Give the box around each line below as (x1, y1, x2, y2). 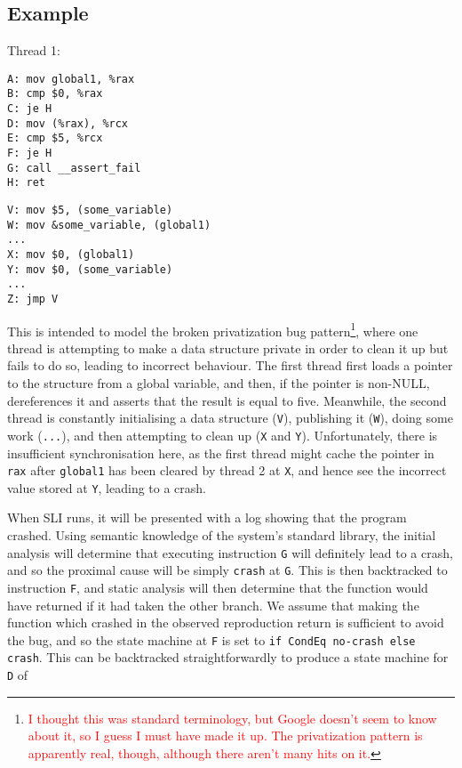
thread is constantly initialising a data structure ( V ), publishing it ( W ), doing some (7, 408, 453, 427)
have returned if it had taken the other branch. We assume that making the (7, 595, 419, 614)
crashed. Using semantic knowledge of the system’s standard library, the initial (7, 526, 436, 545)
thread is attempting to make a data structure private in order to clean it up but (7, 338, 449, 357)
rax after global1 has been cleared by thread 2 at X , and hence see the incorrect (7, 461, 447, 480)
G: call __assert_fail (7, 161, 141, 174)
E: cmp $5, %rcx (7, 132, 103, 145)
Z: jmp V (7, 292, 59, 305)
